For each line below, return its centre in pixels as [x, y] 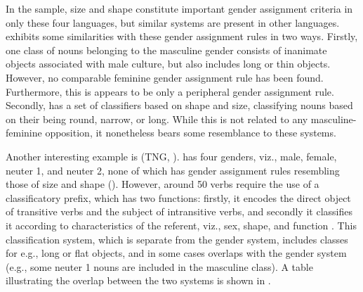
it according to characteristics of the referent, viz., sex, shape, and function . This [181, 225]
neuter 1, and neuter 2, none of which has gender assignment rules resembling [173, 170]
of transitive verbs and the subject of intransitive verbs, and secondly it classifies [179, 211]
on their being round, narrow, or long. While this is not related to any [157, 119]
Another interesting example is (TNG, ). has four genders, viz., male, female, [171, 156]
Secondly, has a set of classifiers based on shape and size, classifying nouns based [179, 105]
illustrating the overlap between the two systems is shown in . [138, 280]
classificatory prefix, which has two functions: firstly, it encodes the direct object [178, 197]
